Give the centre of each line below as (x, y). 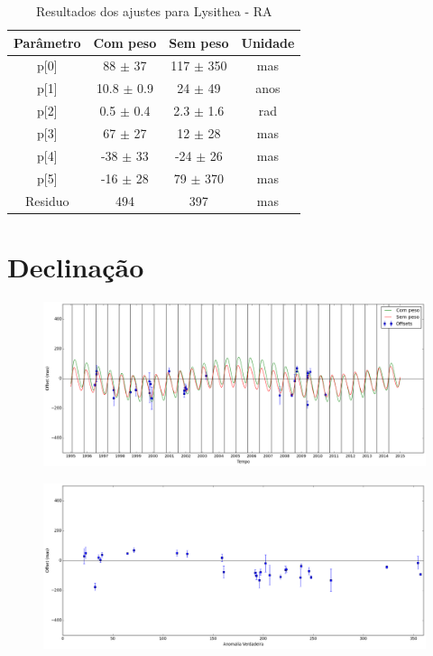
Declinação (76, 266)
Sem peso (199, 42)
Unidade (268, 42)
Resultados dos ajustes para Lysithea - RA (154, 11)
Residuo (47, 200)
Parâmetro (47, 42)
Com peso (125, 42)
